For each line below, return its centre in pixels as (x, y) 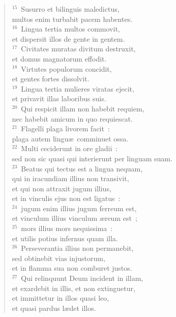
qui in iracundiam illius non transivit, (70, 178)
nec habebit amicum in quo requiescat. (72, 118)
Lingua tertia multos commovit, (70, 29)
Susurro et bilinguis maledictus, (70, 9)
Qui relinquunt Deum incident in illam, (82, 278)
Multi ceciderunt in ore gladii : (69, 148)
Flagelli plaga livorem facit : (65, 128)
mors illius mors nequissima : (67, 228)
